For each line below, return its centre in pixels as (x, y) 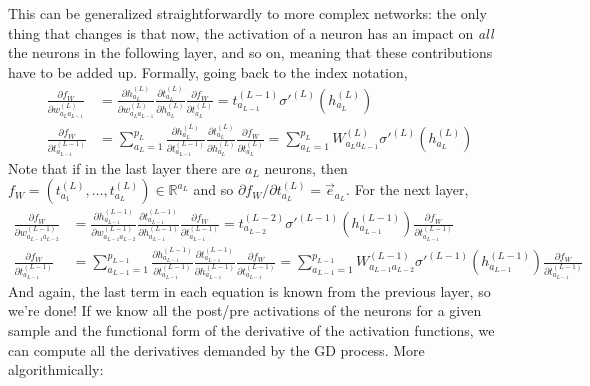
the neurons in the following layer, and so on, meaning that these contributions (250, 52)
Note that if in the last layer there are (124, 167)
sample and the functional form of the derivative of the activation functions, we (251, 330)
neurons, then (306, 167)
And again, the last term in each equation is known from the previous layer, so (249, 290)
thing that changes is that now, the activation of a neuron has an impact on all (251, 32)
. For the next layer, (407, 189)
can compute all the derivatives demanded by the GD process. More (216, 349)
